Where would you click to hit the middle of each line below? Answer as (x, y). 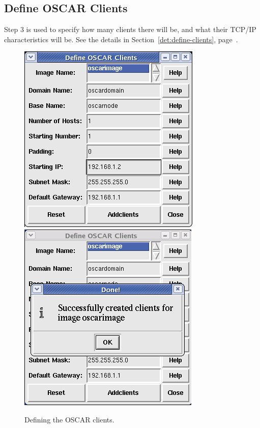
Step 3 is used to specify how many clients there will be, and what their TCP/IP (130, 29)
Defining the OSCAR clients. (69, 419)
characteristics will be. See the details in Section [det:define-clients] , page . (121, 39)
